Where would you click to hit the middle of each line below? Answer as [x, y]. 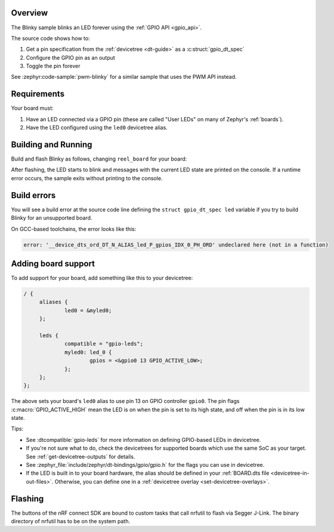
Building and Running [52, 144]
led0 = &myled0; [88, 310]
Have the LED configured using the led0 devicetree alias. [97, 128]
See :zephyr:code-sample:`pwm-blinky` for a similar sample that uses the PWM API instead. [124, 77]
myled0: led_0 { [88, 352]
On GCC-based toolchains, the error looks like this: [74, 229]
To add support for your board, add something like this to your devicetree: [102, 278]
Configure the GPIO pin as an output [71, 57]
